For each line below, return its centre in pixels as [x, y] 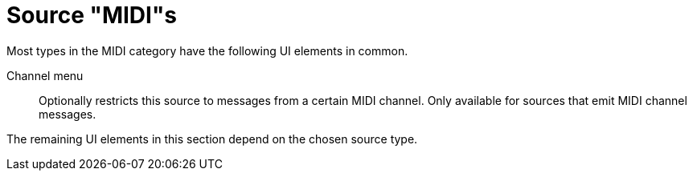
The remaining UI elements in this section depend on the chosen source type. [212, 139]
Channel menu [45, 75]
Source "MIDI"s [92, 15]
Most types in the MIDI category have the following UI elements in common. [207, 50]
